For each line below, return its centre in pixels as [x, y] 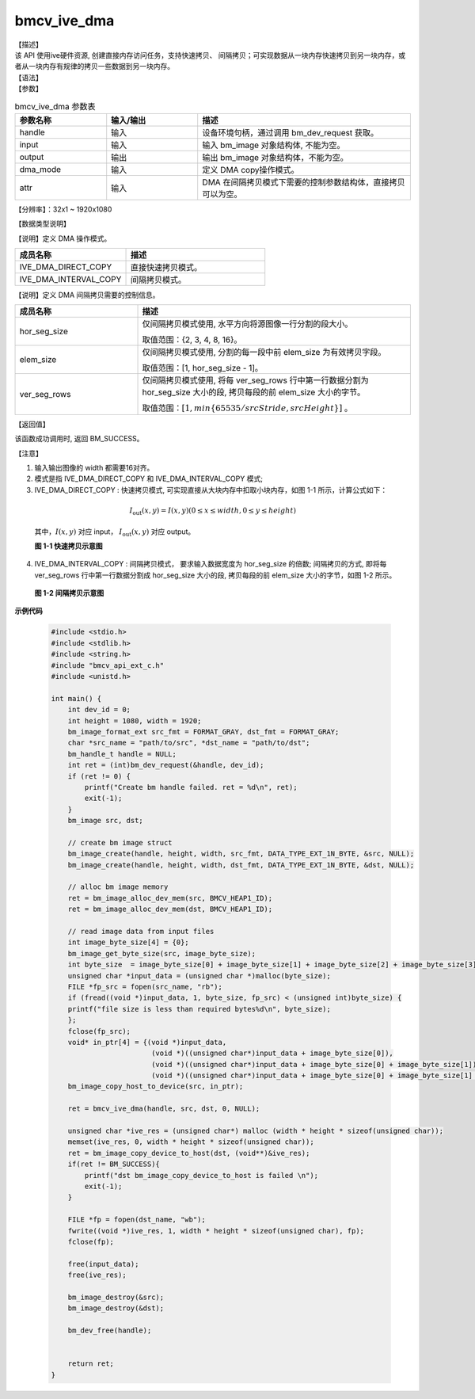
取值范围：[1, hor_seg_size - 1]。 [203, 368]
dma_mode [40, 169]
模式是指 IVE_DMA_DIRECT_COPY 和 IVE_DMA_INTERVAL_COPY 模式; [148, 478]
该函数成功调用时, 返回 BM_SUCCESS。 [79, 439]
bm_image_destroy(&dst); [116, 1308]
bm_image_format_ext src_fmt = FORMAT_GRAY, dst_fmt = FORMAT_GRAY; [203, 732]
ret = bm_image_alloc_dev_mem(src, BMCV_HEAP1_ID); [170, 898]
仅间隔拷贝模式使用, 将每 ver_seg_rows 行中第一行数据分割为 [255, 380]
